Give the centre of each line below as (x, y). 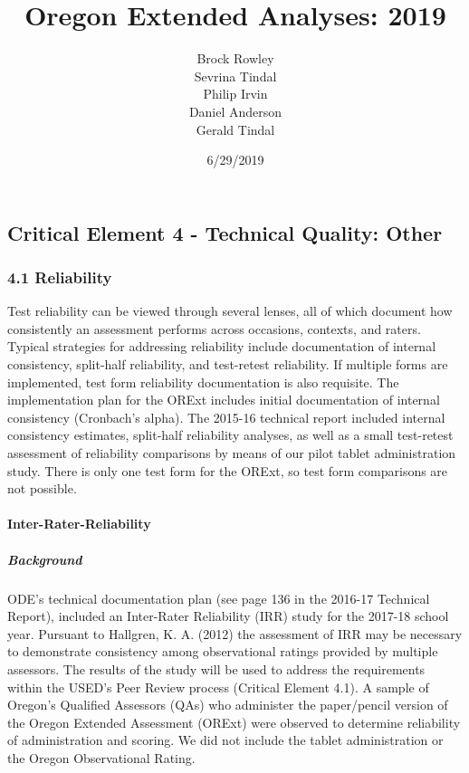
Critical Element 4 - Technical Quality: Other (225, 232)
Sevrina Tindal (235, 76)
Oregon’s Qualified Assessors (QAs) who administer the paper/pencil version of (228, 705)
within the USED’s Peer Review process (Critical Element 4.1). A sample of (218, 687)
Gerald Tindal (235, 129)
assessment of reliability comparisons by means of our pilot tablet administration (232, 453)
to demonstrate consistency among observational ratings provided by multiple (223, 651)
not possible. (42, 488)
